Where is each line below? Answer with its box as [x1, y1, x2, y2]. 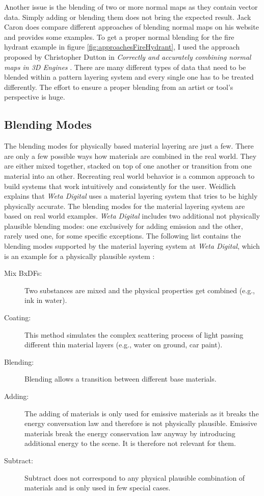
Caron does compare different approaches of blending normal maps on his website [4, 21, 259, 32]
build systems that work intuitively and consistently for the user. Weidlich [4, 180, 236, 191]
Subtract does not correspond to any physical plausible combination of [24, 472, 245, 483]
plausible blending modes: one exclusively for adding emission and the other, [4, 220, 243, 231]
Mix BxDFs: [4, 268, 42, 278]
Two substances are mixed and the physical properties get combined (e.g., [24, 285, 255, 295]
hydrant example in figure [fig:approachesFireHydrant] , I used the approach [4, 41, 240, 52]
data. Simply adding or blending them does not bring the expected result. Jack [4, 11, 251, 22]
